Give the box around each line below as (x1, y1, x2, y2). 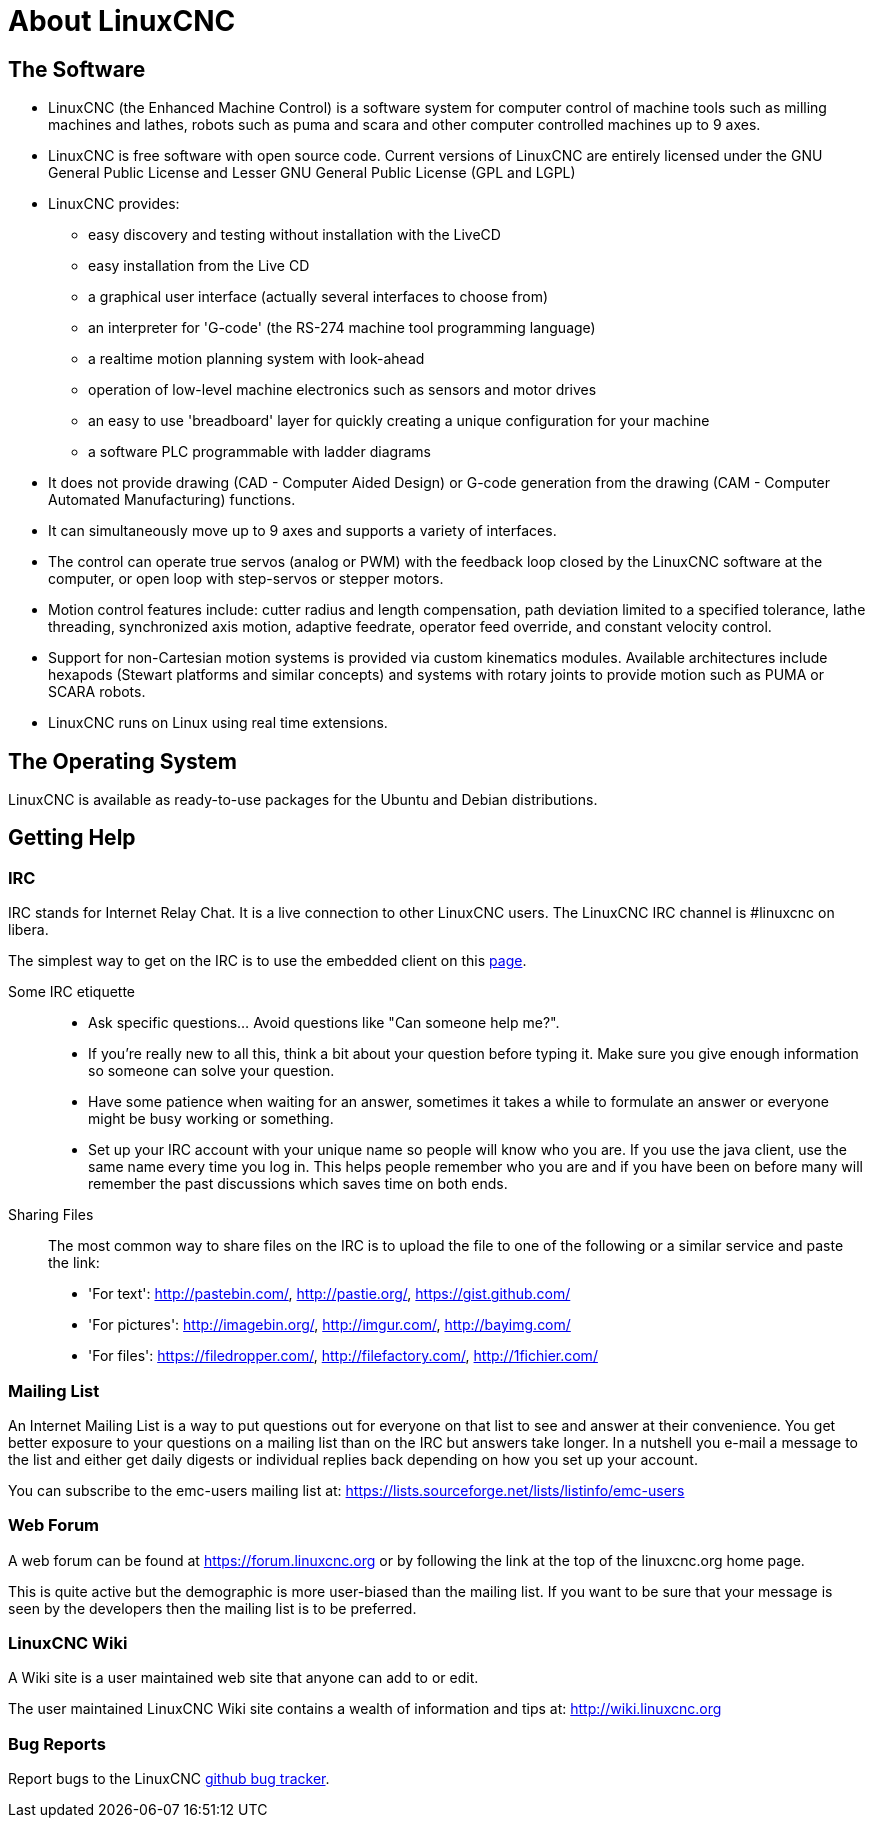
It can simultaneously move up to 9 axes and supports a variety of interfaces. (48, 522, 557, 540)
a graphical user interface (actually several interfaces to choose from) (88, 288, 549, 306)
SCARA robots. (48, 683, 146, 701)
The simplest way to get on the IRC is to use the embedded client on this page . (8, 952, 527, 970)
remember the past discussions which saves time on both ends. (88, 1175, 508, 1193)
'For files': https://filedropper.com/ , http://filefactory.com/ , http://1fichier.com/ (88, 1347, 598, 1365)
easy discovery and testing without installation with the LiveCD (88, 226, 501, 244)
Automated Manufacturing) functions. (48, 491, 296, 509)
